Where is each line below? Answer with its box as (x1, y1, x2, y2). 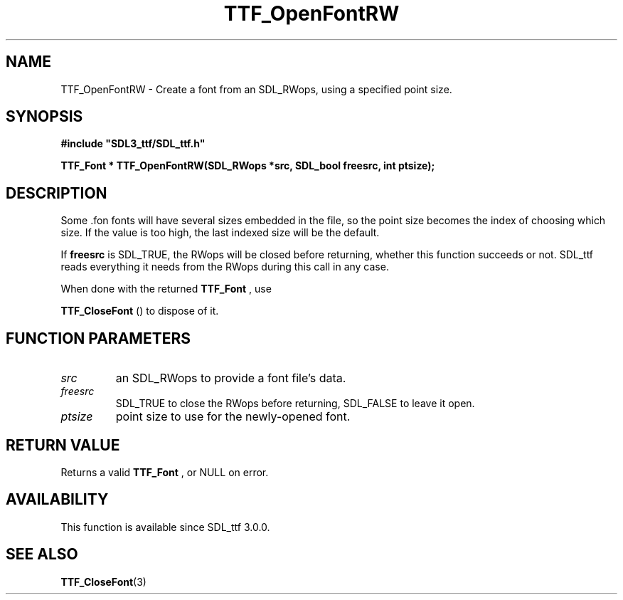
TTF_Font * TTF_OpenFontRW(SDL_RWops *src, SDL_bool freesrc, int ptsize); (60, 159, 435, 172)
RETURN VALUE (6, 436, 120, 454)
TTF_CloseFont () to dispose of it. (60, 305, 219, 317)
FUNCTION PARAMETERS (6, 329, 191, 347)
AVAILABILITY (6, 490, 109, 509)
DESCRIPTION (6, 184, 107, 202)
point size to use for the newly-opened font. (115, 409, 351, 424)
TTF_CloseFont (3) (60, 575, 147, 588)
